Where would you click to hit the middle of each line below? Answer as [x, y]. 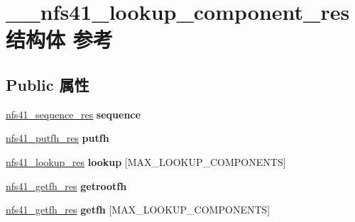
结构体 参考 [59, 39]
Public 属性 [48, 84]
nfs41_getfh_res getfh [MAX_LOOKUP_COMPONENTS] [138, 210]
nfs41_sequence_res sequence [73, 114]
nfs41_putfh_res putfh [58, 138]
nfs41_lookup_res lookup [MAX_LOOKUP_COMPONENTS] [146, 161]
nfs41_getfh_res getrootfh [66, 185]
